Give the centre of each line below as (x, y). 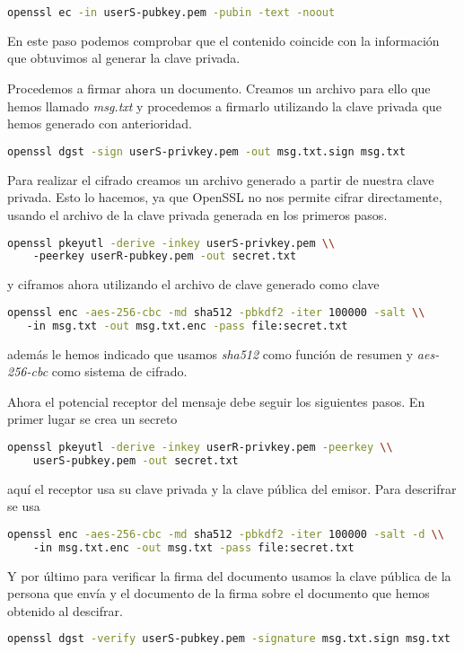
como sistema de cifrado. (119, 371)
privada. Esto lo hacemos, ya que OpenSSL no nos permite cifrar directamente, (225, 197)
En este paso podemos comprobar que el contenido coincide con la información (223, 40)
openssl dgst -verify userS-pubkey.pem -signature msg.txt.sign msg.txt (229, 639)
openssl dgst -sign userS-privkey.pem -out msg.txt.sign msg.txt (206, 151)
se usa (24, 506)
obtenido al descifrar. (65, 610)
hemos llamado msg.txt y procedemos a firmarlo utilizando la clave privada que (224, 106)
